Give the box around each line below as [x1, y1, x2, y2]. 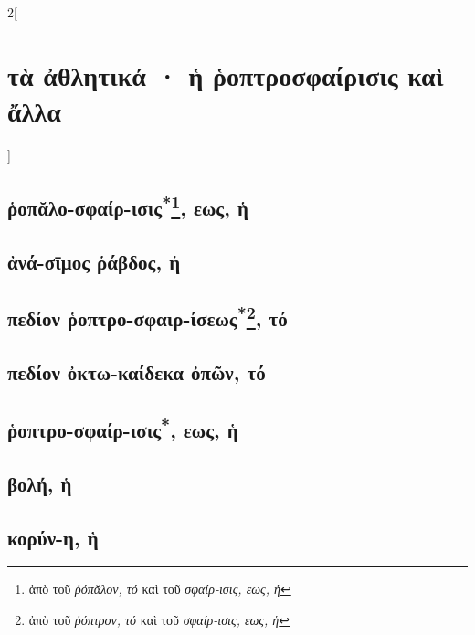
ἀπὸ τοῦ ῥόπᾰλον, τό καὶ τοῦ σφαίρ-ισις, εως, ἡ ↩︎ [28, 579, 291, 598]
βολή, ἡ [7, 469, 72, 497]
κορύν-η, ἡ [7, 523, 99, 551]
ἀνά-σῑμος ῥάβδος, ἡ [7, 247, 181, 275]
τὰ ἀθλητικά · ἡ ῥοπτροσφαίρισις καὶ [7, 56, 444, 93]
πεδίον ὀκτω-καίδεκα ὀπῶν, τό [7, 358, 266, 386]
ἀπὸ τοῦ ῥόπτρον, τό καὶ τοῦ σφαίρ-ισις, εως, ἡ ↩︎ [28, 609, 290, 629]
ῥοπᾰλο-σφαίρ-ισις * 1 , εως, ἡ [7, 189, 248, 221]
